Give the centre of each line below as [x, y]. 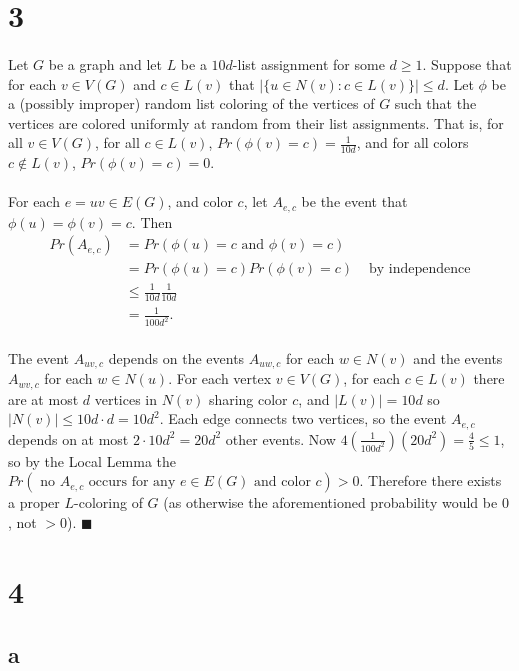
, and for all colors [412, 142]
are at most [43, 398]
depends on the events [176, 357]
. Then [152, 221]
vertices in [126, 398]
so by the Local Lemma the [92, 460]
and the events [458, 357]
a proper [34, 502]
